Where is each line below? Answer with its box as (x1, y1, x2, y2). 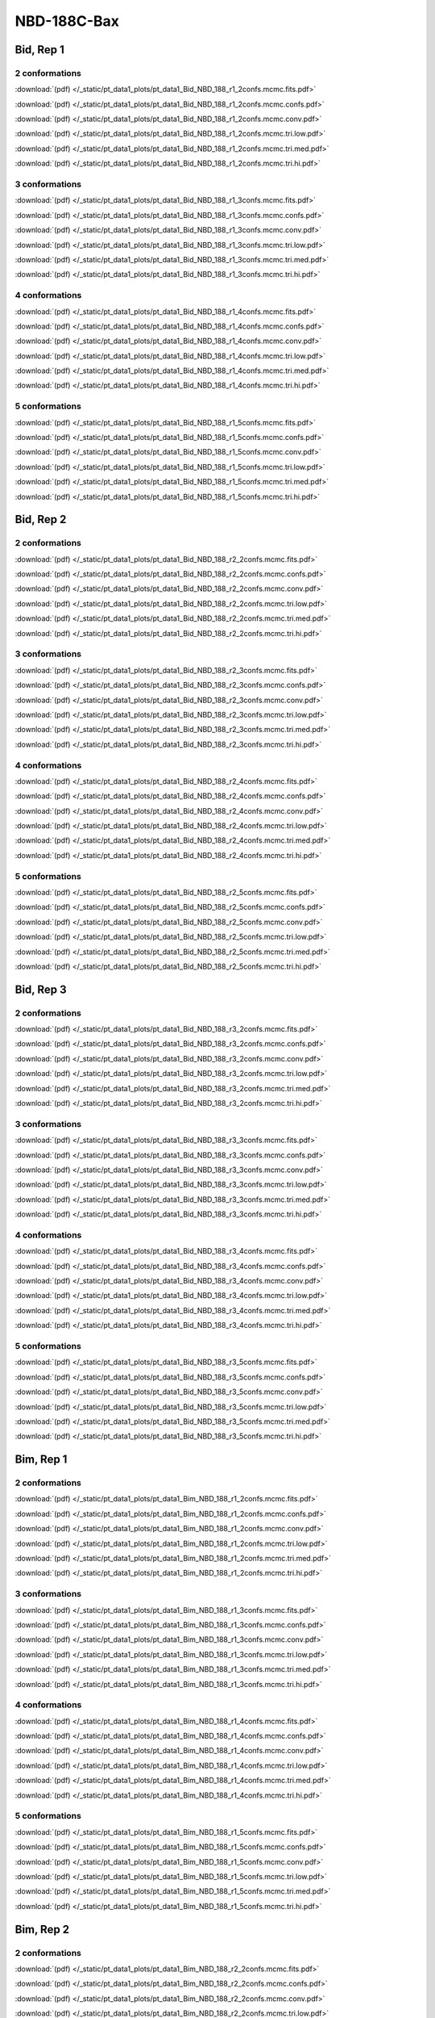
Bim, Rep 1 (14, 1453, 68, 1467)
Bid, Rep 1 (14, 43, 64, 57)
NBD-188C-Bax (14, 12, 120, 30)
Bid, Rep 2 (14, 513, 67, 526)
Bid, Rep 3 (14, 982, 67, 996)
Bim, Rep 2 (14, 1922, 70, 1936)
